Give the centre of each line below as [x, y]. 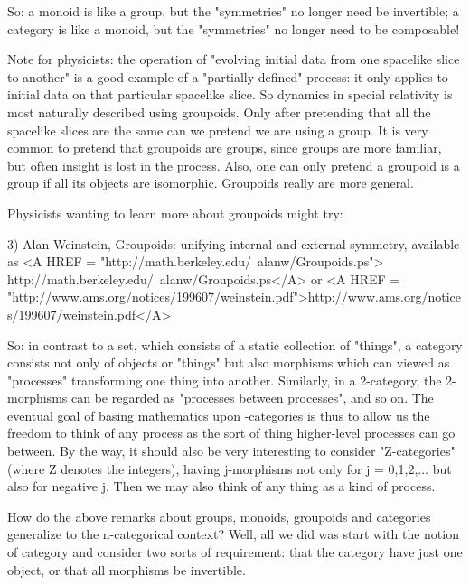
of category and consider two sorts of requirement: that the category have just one [235, 552]
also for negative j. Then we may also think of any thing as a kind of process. [221, 486]
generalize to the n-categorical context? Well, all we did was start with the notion [233, 534]
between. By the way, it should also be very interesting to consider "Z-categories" [231, 451]
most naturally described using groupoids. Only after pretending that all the [219, 111]
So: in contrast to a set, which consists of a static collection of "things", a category [235, 344]
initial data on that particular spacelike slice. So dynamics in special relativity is [230, 94]
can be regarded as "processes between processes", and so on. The [252, 398]
